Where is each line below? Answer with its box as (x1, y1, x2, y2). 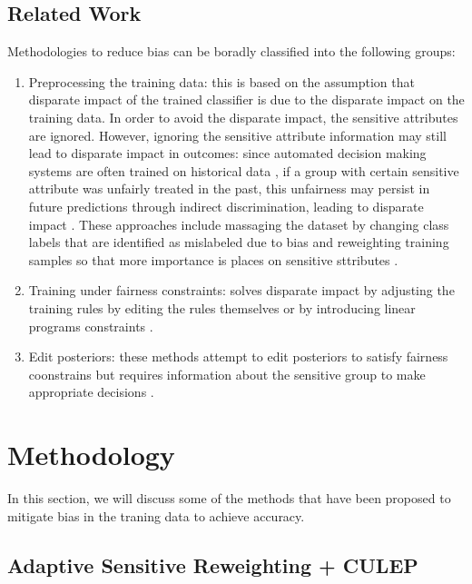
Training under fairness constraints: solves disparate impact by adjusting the (28, 281, 455, 300)
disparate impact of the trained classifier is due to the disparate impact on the (28, 90, 465, 109)
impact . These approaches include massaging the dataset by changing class (28, 214, 449, 233)
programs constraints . (28, 316, 153, 335)
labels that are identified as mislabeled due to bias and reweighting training (28, 233, 449, 252)
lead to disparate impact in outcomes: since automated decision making (28, 144, 427, 163)
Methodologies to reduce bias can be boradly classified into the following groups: (7, 42, 456, 61)
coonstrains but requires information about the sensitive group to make (28, 364, 426, 383)
